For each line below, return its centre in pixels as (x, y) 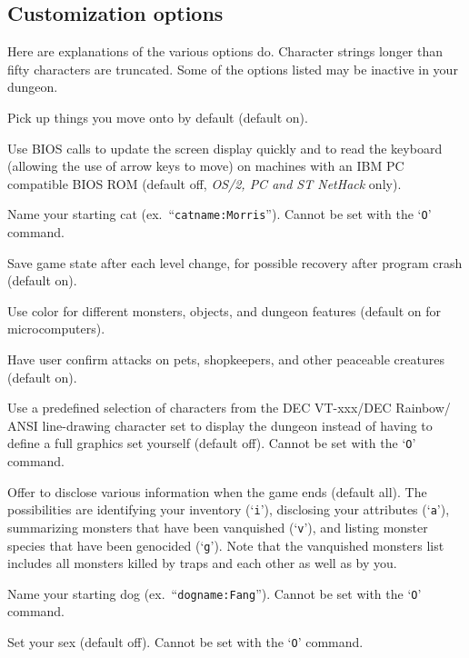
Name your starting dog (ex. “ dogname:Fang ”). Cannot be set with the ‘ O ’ (215, 593)
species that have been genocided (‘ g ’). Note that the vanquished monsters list (226, 545)
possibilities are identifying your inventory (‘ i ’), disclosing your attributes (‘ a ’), (229, 509)
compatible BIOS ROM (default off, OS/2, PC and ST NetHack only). (205, 183)
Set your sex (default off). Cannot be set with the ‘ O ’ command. (185, 642)
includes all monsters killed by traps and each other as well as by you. (202, 563)
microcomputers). (56, 329)
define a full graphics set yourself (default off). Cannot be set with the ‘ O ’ (212, 443)
